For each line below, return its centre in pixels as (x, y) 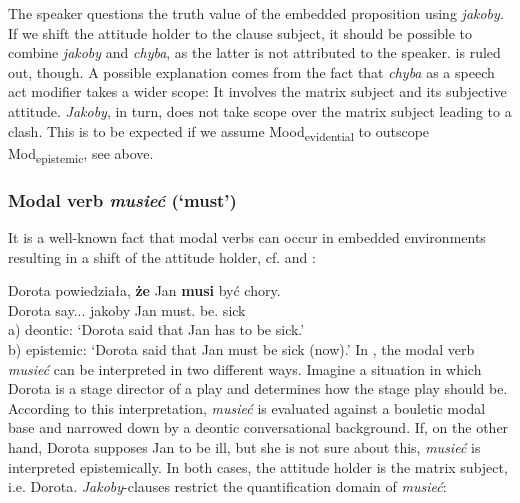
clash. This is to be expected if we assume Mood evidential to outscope (219, 132)
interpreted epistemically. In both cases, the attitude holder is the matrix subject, (258, 466)
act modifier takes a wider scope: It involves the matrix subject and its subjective (257, 91)
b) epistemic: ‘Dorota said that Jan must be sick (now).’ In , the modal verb (241, 349)
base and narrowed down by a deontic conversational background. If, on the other (258, 427)
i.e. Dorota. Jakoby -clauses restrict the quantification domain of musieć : (227, 486)
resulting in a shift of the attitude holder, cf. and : (162, 256)
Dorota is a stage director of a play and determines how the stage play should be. (258, 388)
